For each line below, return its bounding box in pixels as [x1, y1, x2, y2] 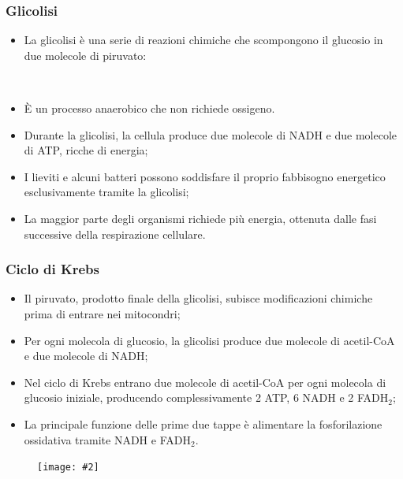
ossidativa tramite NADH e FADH [24, 431, 191, 447]
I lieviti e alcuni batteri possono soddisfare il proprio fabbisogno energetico [24, 168, 386, 184]
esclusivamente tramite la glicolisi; [24, 184, 189, 200]
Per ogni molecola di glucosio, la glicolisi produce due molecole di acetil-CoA [24, 332, 395, 348]
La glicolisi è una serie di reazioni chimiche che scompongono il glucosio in [24, 32, 383, 48]
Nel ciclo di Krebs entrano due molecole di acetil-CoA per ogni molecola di [24, 373, 386, 390]
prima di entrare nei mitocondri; [24, 305, 181, 321]
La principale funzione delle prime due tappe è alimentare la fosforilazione [24, 415, 382, 432]
